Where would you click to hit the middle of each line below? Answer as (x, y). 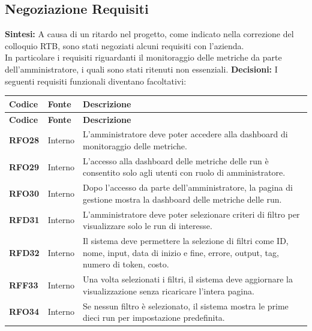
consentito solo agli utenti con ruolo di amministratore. (184, 172)
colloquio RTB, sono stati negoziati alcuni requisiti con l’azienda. (124, 45)
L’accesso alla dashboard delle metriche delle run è (176, 160)
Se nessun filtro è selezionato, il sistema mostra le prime (186, 306)
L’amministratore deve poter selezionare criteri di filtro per (191, 214)
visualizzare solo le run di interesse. (148, 226)
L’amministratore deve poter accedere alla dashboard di (185, 134)
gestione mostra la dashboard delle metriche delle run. (182, 199)
